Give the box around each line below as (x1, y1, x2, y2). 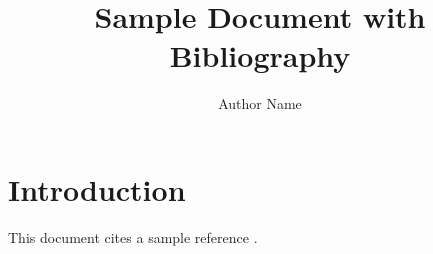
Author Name (218, 93, 302, 114)
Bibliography (169, 35, 351, 76)
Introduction (8, 168, 186, 209)
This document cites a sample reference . (8, 226, 258, 247)
